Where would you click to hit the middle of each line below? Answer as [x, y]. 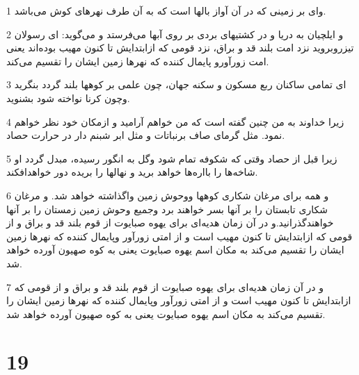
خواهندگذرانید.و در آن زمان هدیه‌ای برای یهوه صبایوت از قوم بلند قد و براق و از [170, 223]
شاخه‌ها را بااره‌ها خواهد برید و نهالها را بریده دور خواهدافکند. [132, 172]
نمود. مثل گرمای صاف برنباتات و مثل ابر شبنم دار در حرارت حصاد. [146, 135]
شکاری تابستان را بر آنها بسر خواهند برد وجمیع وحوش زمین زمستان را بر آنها [167, 209]
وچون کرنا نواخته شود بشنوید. [68, 98]
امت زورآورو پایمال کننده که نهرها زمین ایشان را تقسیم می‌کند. [138, 61]
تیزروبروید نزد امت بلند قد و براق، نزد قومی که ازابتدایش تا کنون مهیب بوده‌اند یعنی [180, 48]
